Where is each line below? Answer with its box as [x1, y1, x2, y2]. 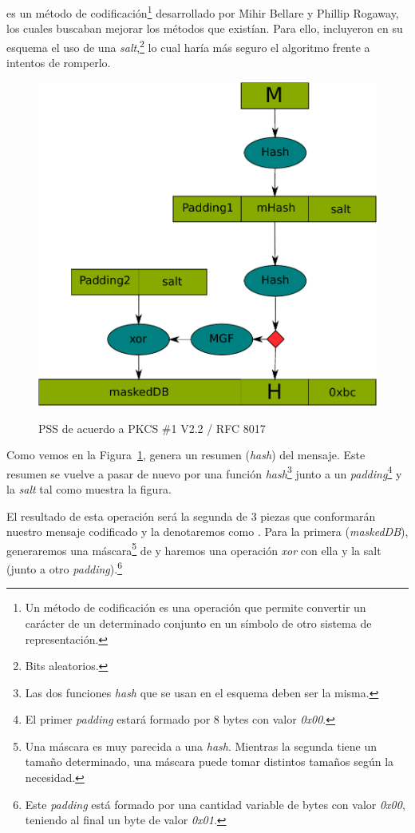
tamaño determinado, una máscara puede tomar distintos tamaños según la [25, 753, 394, 770]
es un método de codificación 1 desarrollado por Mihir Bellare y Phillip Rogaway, [6, 2, 399, 21]
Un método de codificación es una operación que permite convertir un [25, 599, 366, 616]
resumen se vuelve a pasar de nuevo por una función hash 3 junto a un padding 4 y [6, 462, 402, 482]
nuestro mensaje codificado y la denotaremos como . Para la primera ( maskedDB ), [6, 523, 409, 540]
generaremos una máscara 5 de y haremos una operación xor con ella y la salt [6, 539, 381, 558]
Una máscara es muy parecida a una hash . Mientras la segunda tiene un [25, 737, 377, 754]
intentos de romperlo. [6, 54, 111, 71]
